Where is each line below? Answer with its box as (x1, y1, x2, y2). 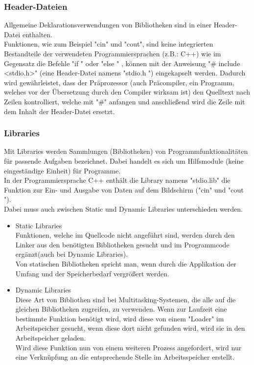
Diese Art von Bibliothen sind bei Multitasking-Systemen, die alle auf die (15, 294, 236, 304)
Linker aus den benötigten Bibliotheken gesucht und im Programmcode (15, 239, 230, 249)
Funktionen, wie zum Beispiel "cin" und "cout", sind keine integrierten (4, 39, 213, 49)
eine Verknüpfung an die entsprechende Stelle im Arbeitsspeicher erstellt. (15, 352, 235, 362)
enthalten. (22, 29, 52, 39)
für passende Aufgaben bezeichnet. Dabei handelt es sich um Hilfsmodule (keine (4, 155, 244, 166)
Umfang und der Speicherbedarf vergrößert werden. (15, 268, 169, 278)
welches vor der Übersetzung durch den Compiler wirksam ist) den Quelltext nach (4, 87, 250, 97)
